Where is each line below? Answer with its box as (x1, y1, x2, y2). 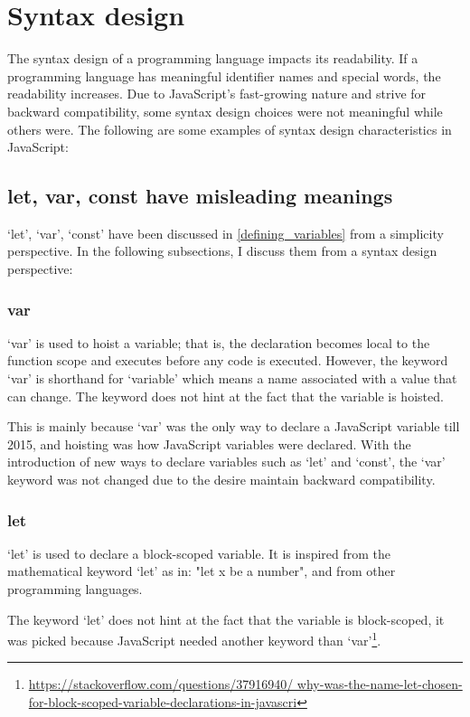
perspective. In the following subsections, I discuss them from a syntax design (7, 241, 437, 260)
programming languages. (7, 580, 143, 599)
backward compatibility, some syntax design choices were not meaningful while (7, 101, 443, 120)
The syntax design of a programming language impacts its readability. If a (7, 49, 418, 68)
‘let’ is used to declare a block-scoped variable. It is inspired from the (7, 543, 391, 562)
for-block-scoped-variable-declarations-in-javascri (28, 693, 297, 712)
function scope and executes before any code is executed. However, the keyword (7, 351, 448, 370)
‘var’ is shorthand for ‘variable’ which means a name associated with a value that (7, 369, 457, 388)
